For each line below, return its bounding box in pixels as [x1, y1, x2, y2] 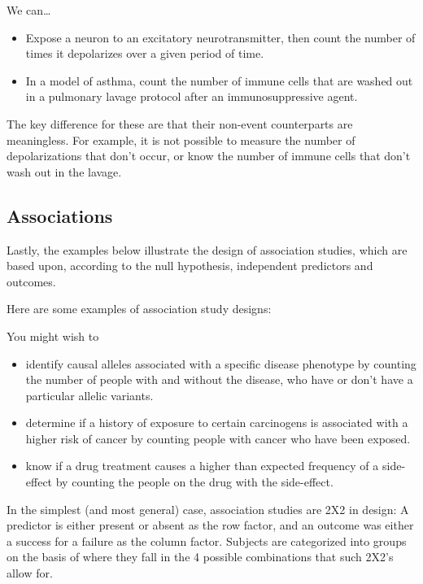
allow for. [7, 564, 53, 582]
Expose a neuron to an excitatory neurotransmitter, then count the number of [25, 28, 416, 46]
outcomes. [7, 272, 56, 290]
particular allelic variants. [25, 386, 154, 403]
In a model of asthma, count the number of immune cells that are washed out [25, 72, 413, 89]
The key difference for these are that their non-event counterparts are [7, 115, 353, 132]
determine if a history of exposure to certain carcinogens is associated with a [25, 414, 408, 431]
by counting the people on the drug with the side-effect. [55, 473, 334, 490]
